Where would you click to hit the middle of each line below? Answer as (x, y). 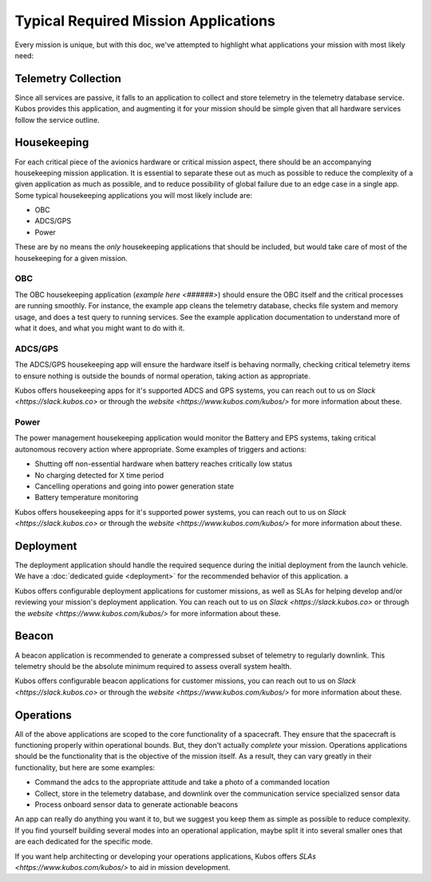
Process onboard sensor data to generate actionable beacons (136, 804)
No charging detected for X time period (99, 475)
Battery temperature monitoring (87, 497)
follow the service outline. (57, 120)
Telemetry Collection (68, 79)
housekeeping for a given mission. (71, 258)
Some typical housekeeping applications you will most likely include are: (134, 195)
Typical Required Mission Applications (145, 21)
